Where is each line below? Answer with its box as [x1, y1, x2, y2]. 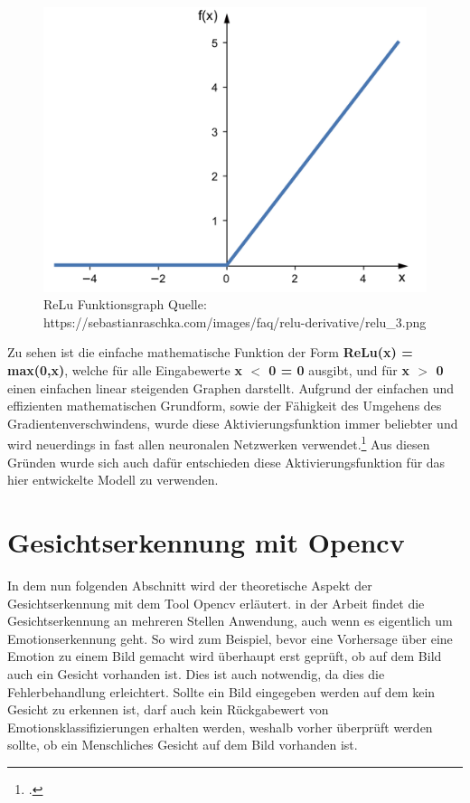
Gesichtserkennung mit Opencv [7, 524, 405, 561]
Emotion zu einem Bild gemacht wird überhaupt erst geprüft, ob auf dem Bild [7, 647, 442, 666]
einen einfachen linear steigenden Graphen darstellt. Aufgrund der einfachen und [7, 378, 455, 397]
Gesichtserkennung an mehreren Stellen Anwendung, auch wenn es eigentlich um [7, 611, 453, 630]
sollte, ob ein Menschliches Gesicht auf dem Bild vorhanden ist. [7, 735, 358, 754]
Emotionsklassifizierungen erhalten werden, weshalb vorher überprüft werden [7, 717, 433, 736]
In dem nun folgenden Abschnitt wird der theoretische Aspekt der [7, 576, 372, 594]
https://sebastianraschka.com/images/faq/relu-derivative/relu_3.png [43, 312, 427, 331]
